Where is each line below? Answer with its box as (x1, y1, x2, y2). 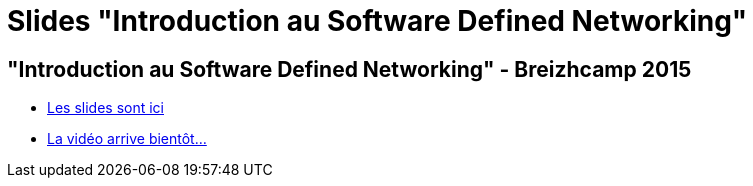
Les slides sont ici (47, 99, 164, 117)
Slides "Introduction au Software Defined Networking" (7, 4, 748, 38)
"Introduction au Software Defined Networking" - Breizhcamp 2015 (7, 56, 692, 82)
